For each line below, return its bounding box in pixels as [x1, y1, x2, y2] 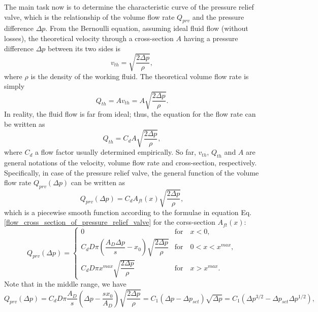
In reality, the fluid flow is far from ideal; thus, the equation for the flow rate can [4, 109, 256, 119]
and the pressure [192, 11, 244, 22]
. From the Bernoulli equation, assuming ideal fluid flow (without [45, 23, 248, 33]
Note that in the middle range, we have [4, 279, 126, 289]
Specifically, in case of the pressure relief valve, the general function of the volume [4, 167, 259, 178]
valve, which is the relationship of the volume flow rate [4, 11, 175, 22]
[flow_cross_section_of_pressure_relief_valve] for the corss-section [4, 217, 215, 227]
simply [4, 81, 25, 91]
